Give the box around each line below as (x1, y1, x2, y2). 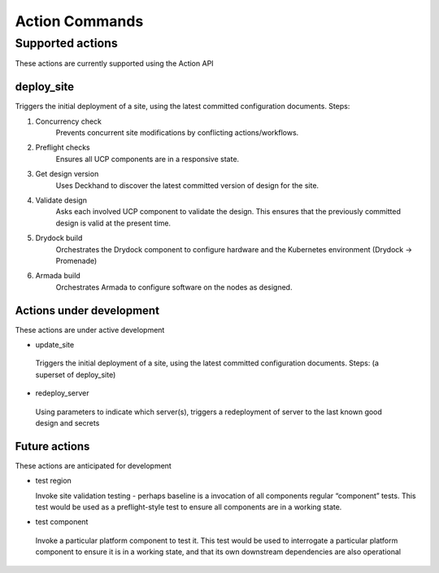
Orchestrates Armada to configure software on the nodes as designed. (55, 282, 293, 292)
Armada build (35, 271, 80, 281)
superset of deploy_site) (35, 370, 116, 379)
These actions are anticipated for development (15, 461, 172, 470)
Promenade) (55, 256, 98, 265)
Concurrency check (35, 116, 102, 126)
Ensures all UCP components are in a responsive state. (55, 154, 240, 164)
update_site (35, 340, 75, 350)
